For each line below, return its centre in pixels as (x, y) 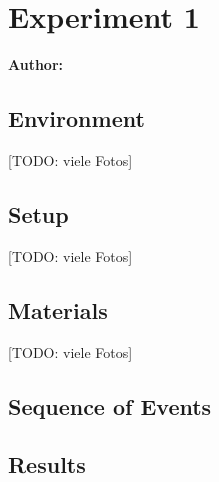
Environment (76, 118)
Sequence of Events (110, 405)
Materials (58, 309)
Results (47, 464)
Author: (36, 64)
